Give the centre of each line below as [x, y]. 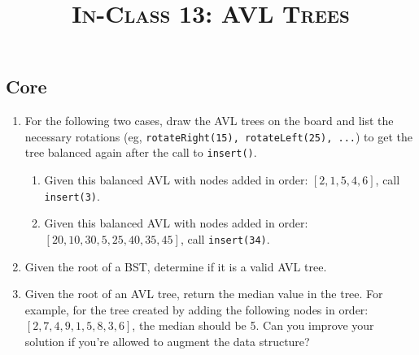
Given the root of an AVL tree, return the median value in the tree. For [204, 294]
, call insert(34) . [225, 238]
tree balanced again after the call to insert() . [141, 152]
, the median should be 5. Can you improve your [253, 325]
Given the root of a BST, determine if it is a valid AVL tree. [176, 266]
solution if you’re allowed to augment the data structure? [167, 341]
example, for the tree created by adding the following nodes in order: [196, 309]
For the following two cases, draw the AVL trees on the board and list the [209, 121]
